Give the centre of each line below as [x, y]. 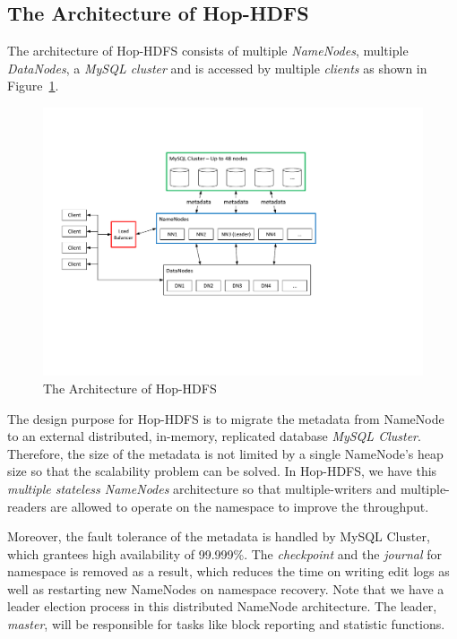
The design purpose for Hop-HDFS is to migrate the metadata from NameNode [226, 418]
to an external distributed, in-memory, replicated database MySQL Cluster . [214, 436]
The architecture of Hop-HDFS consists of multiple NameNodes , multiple [208, 51]
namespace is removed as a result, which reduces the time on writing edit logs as [228, 571]
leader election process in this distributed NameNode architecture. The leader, [222, 606]
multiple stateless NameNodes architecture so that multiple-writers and [202, 488]
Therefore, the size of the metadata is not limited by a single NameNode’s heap [225, 453]
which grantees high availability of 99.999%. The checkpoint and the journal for [225, 553]
